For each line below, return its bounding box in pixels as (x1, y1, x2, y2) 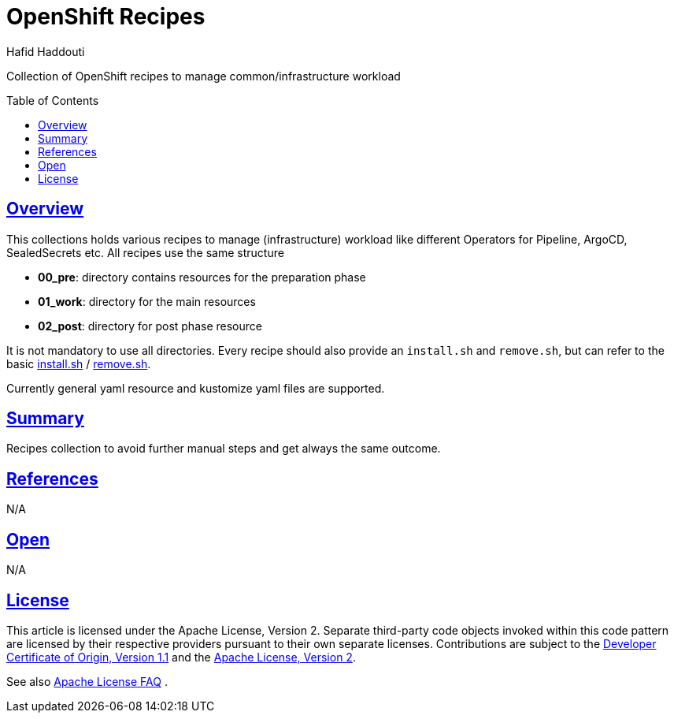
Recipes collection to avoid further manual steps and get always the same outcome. (6, 441, 441, 456)
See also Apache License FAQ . (6, 674, 168, 688)
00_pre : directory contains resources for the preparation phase (38, 270, 366, 284)
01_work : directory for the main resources (38, 294, 256, 308)
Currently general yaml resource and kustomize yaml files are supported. (6, 381, 385, 395)
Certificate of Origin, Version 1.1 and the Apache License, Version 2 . (6, 650, 356, 664)
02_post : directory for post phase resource (38, 319, 262, 333)
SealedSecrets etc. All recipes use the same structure (6, 245, 284, 259)
